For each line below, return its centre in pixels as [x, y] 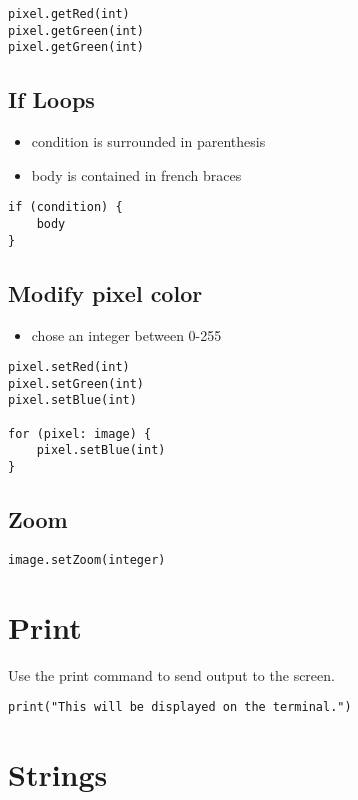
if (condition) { [65, 207]
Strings [58, 774]
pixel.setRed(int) [69, 367]
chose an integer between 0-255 [126, 334]
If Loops [51, 99]
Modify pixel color [105, 292]
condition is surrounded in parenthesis [148, 141]
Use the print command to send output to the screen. [171, 674]
